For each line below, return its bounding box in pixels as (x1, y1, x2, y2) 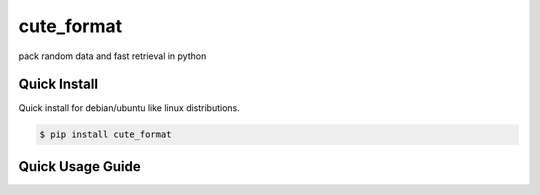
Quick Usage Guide (18, 158, 141, 175)
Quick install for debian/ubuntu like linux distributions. (18, 102, 240, 114)
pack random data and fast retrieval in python (18, 50, 207, 62)
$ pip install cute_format (39, 129, 172, 140)
